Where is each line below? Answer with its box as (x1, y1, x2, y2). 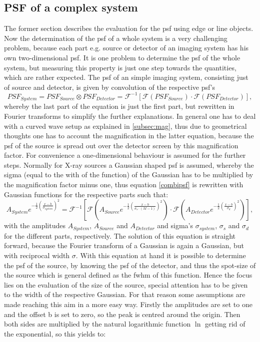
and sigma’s (157, 220, 193, 231)
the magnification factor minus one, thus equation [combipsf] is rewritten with (4, 179, 243, 190)
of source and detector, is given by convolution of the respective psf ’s (4, 81, 215, 92)
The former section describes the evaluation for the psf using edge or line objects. (4, 23, 253, 33)
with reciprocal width (4, 250, 70, 260)
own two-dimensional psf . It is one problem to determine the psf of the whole (4, 52, 240, 62)
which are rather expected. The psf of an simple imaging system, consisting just (4, 72, 248, 82)
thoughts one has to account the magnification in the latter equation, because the (4, 130, 254, 141)
